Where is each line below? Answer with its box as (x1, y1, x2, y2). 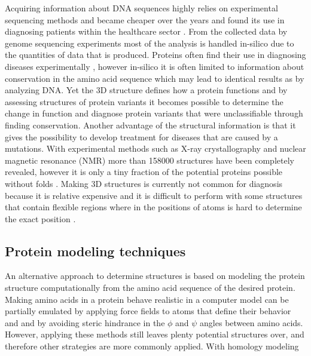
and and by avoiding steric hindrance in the (5, 316, 165, 329)
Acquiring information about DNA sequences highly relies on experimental (5, 2, 278, 14)
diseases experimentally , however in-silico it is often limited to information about (5, 60, 304, 72)
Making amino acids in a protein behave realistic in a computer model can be (5, 293, 289, 305)
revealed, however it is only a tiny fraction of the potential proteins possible (5, 165, 283, 178)
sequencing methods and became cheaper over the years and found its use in (5, 13, 285, 26)
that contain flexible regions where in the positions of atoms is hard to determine (5, 201, 302, 213)
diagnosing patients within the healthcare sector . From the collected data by (5, 25, 288, 38)
